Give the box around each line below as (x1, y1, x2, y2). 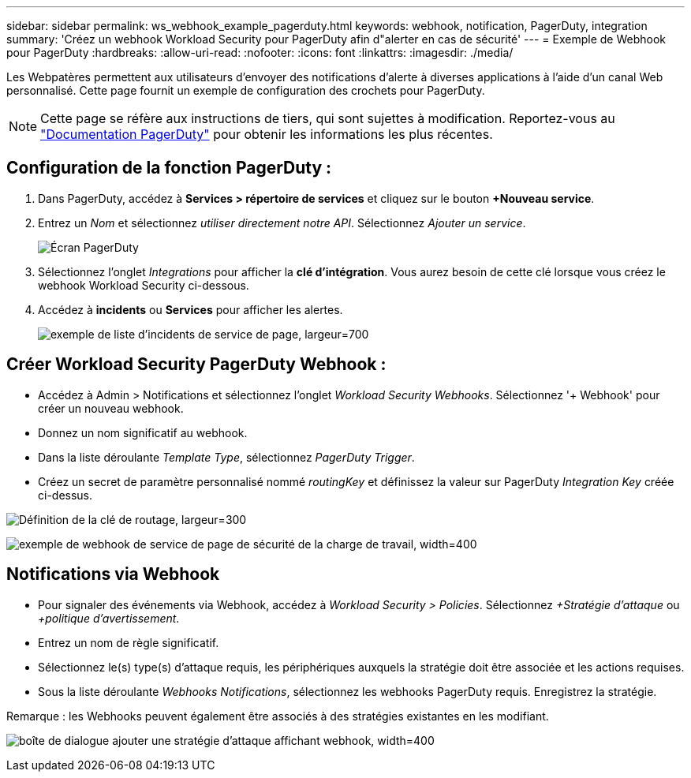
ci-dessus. (38, 488, 93, 502)
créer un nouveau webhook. (38, 401, 184, 415)
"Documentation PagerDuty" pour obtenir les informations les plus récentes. (40, 126, 493, 142)
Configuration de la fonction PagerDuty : (6, 158, 332, 178)
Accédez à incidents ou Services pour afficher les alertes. (38, 302, 343, 316)
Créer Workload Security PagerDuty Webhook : (6, 354, 387, 375)
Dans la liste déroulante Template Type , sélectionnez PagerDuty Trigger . (38, 450, 415, 464)
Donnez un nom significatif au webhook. (38, 425, 248, 439)
